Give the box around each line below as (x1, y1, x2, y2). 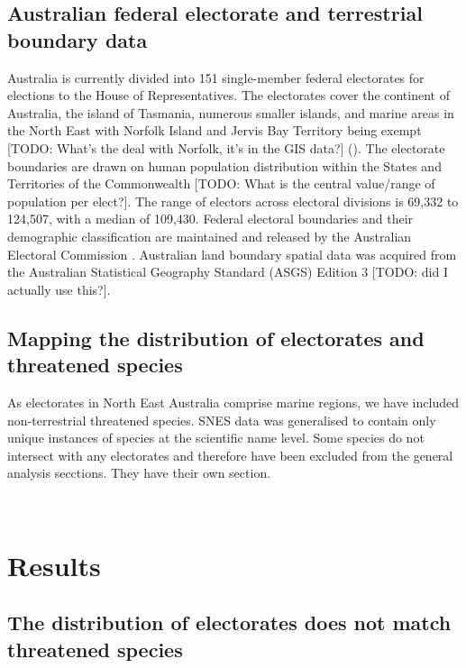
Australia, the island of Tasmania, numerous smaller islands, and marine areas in (7, 103, 454, 122)
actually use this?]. (7, 279, 111, 298)
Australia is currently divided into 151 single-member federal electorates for (7, 68, 425, 87)
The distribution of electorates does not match (7, 609, 452, 636)
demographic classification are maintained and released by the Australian (7, 226, 412, 245)
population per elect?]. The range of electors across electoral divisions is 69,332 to (7, 191, 459, 210)
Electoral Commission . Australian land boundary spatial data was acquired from (7, 244, 457, 263)
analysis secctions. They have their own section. (7, 463, 271, 482)
